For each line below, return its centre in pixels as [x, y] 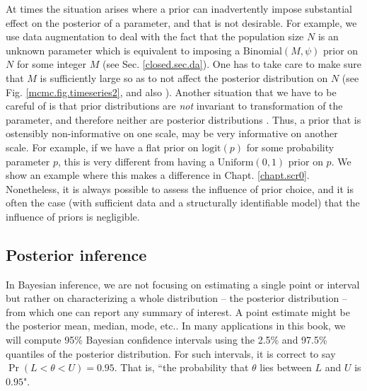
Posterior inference [76, 254]
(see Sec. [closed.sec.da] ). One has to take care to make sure [232, 64]
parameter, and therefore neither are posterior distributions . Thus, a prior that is [183, 119]
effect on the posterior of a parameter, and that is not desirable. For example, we [181, 22]
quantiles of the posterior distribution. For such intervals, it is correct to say [171, 353]
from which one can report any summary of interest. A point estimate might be [178, 311]
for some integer [52, 64]
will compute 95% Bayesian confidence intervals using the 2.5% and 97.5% [167, 340]
